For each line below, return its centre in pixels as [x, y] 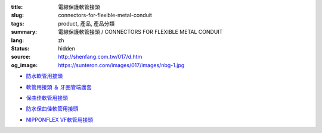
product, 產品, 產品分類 [86, 23]
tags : [18, 23]
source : [21, 57]
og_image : [24, 65]
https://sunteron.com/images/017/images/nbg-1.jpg [121, 65]
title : [17, 7]
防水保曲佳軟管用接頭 [52, 109]
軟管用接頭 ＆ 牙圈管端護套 [59, 87]
